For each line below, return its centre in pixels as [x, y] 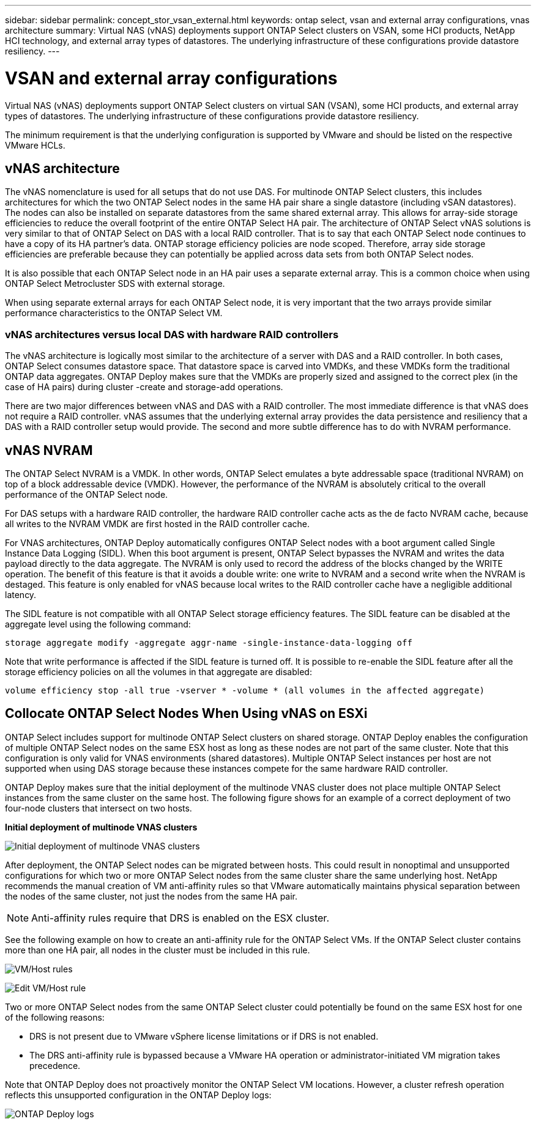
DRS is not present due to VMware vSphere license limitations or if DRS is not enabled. [204, 1036]
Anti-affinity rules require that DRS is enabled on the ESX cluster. [180, 918]
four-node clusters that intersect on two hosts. [99, 808]
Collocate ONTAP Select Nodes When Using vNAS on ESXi [186, 714]
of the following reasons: [55, 1017]
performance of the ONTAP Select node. [87, 494]
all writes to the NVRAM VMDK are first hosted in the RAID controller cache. [157, 523]
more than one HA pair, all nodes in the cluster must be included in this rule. [158, 950]
